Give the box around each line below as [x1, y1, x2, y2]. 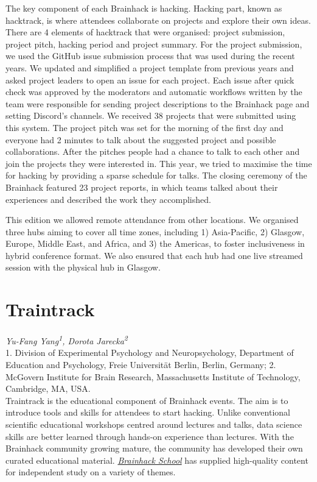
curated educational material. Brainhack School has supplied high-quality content [5, 453, 308, 466]
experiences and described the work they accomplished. [5, 193, 211, 205]
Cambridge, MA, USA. [5, 382, 91, 395]
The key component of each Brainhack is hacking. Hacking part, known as [5, 2, 282, 14]
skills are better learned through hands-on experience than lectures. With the [5, 430, 294, 442]
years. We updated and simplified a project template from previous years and [5, 61, 294, 74]
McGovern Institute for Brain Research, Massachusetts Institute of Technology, [5, 370, 301, 383]
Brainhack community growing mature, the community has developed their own [5, 442, 303, 455]
